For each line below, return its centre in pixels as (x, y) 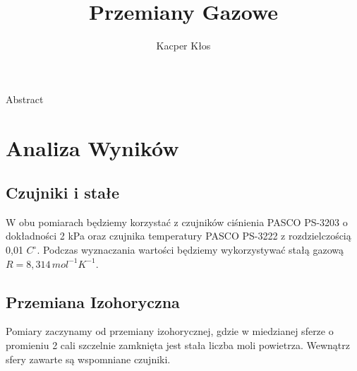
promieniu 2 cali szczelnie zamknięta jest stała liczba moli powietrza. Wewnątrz (178, 345)
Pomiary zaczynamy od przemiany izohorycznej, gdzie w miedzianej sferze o (170, 331)
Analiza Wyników (92, 147)
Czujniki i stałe (63, 193)
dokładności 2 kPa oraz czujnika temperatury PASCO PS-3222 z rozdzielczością (178, 236)
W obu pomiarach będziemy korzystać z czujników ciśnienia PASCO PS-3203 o (177, 222)
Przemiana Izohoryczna (93, 301)
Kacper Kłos (183, 46)
